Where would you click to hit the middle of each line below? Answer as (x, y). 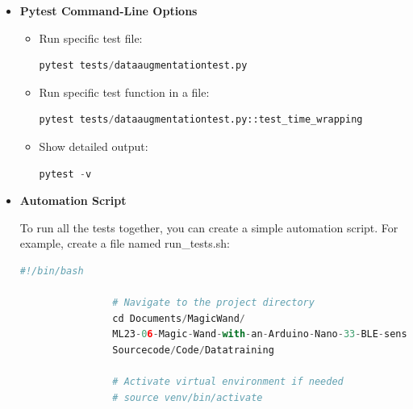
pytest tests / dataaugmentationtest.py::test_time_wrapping (201, 120)
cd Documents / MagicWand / (179, 318)
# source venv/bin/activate (188, 397)
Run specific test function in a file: (124, 92)
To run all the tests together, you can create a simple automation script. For (209, 227)
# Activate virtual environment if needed (228, 382)
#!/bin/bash (52, 271)
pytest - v (65, 174)
